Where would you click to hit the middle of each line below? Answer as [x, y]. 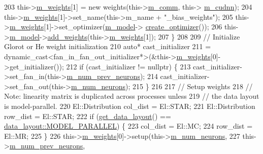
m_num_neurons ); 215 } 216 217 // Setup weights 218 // [162, 86]
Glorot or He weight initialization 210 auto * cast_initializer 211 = [108, 46]
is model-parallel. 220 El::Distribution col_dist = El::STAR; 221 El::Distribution [130, 106]
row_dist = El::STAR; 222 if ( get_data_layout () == [88, 116]
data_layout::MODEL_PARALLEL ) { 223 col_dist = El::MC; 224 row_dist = [128, 126]
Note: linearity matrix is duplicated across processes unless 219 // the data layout [132, 96]
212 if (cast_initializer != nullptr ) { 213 [128, 66]
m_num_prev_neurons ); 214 [112, 76]
